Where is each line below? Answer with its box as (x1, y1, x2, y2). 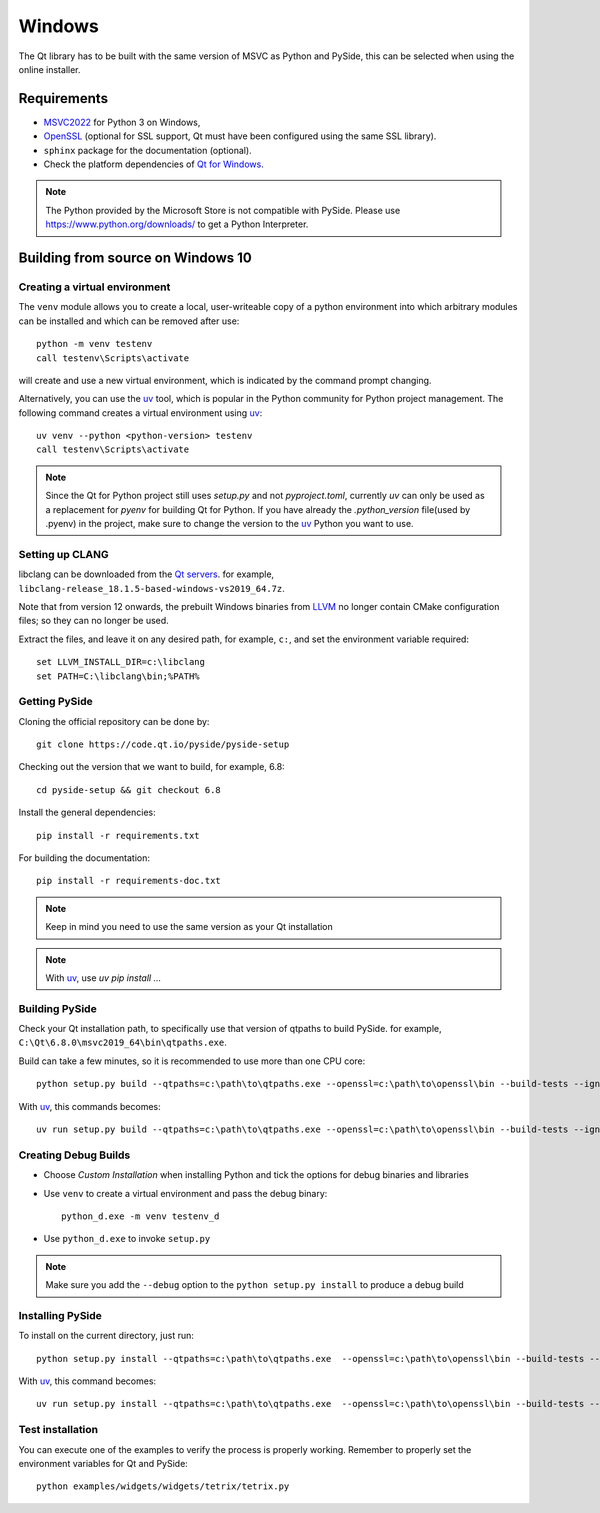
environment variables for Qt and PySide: (18, 1457, 189, 1469)
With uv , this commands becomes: (18, 1100, 161, 1112)
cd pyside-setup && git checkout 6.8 (36, 784, 222, 795)
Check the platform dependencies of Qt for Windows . (43, 158, 264, 170)
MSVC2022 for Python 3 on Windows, (43, 116, 201, 128)
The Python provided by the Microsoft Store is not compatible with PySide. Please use (45, 204, 401, 216)
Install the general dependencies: (18, 806, 156, 819)
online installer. (18, 63, 81, 75)
